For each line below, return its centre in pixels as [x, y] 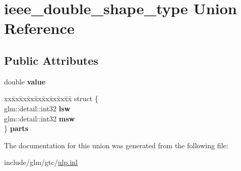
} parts [16, 128]
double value [25, 81]
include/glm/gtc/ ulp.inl [41, 162]
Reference [39, 28]
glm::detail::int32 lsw [37, 108]
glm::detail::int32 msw [40, 118]
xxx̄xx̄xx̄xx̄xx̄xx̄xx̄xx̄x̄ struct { [51, 98]
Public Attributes [51, 60]
